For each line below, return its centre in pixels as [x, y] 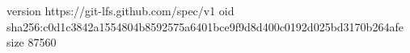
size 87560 [32, 42]
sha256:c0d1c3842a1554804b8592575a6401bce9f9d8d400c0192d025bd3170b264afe [205, 26]
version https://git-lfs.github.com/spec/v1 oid [120, 10]
